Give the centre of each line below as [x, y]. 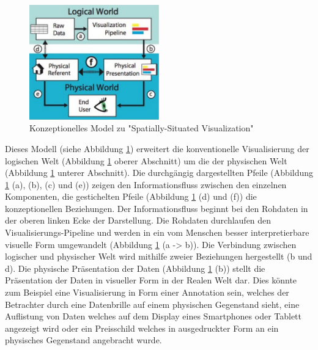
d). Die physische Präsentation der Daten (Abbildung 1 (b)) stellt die [135, 268]
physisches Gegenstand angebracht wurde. [83, 340]
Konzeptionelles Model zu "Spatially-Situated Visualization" [142, 128]
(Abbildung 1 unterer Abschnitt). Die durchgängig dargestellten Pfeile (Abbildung [159, 173]
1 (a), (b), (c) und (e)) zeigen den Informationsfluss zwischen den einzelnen [146, 184]
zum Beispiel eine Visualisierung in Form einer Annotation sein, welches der [147, 292]
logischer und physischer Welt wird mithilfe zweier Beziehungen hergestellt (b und [159, 256]
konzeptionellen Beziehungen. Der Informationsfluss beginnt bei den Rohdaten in [157, 208]
